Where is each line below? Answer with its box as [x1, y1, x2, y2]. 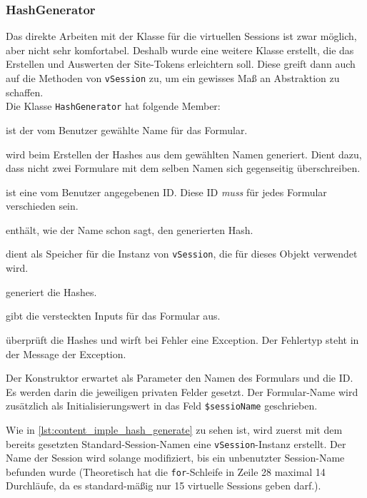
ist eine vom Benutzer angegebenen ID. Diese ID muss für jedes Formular [6, 184, 327, 199]
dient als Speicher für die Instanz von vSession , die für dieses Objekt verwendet [6, 246, 358, 261]
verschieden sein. [6, 198, 79, 213]
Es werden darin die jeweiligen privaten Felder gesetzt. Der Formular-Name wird [6, 384, 358, 399]
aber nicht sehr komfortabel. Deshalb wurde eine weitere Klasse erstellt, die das [6, 42, 354, 57]
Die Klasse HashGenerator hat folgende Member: [6, 98, 221, 113]
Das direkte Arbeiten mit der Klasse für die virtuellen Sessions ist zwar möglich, [6, 29, 357, 44]
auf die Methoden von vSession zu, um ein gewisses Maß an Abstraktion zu [6, 71, 340, 85]
